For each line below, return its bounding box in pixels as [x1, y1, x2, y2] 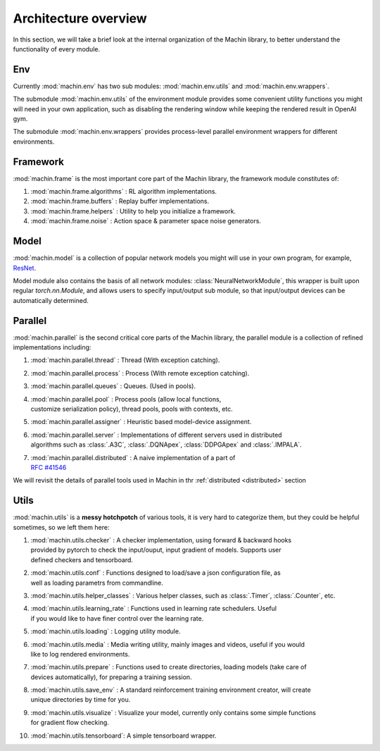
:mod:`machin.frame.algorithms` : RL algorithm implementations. [30, 187, 217, 196]
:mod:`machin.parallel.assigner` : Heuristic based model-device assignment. [30, 418, 252, 426]
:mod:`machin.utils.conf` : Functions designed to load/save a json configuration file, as [30, 569, 281, 577]
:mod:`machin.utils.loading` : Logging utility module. [30, 627, 181, 635]
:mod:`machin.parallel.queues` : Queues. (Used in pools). [30, 382, 196, 390]
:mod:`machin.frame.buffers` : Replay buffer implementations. [30, 197, 210, 206]
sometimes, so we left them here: [13, 523, 110, 531]
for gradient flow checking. [30, 719, 109, 727]
